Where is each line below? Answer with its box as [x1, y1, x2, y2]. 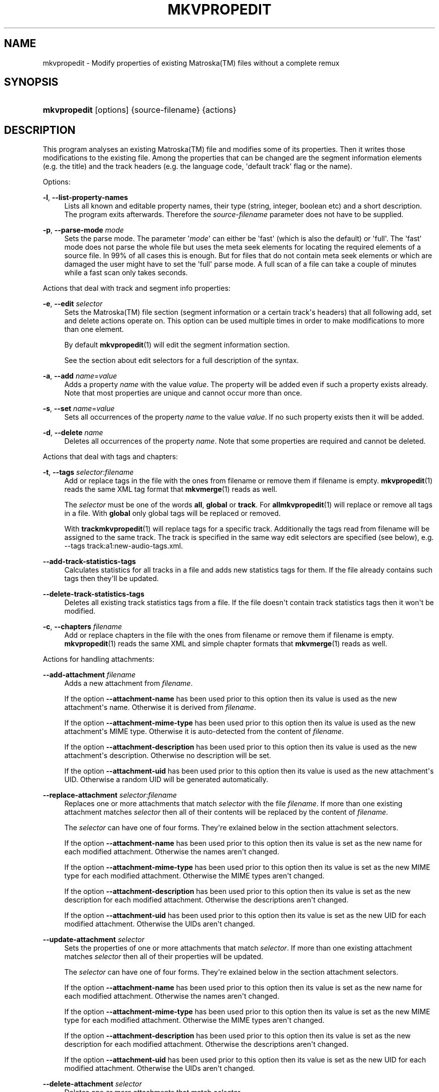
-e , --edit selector [43, 299, 103, 308]
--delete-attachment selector [43, 1079, 142, 1088]
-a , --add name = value [43, 372, 117, 381]
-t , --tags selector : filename [43, 468, 134, 477]
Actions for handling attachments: [43, 655, 154, 664]
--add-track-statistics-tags [43, 557, 136, 566]
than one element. [64, 325, 124, 334]
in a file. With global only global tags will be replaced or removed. [64, 509, 281, 518]
